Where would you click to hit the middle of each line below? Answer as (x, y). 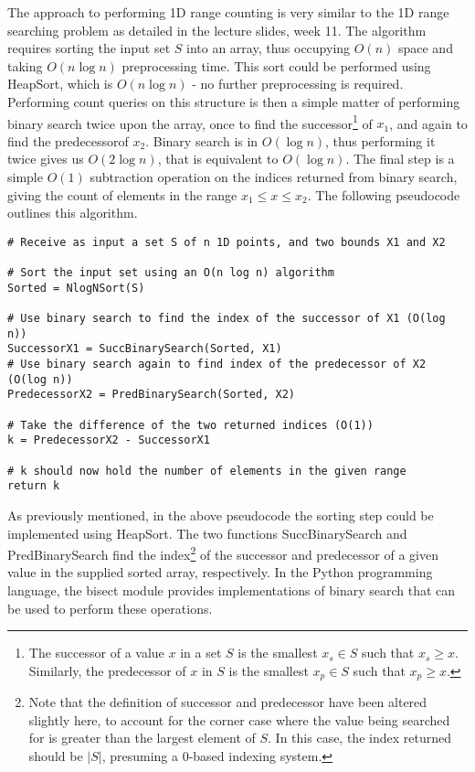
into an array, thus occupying (269, 48)
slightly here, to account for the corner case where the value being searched (239, 719)
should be (56, 755)
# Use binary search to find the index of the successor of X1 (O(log (227, 319)
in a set (201, 653)
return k (34, 486)
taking (25, 65)
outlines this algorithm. (73, 213)
